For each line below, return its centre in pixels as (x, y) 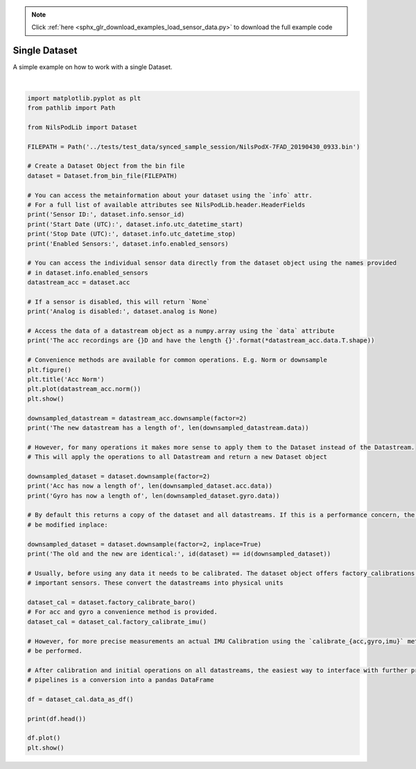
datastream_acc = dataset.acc (79, 283)
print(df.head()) (57, 718)
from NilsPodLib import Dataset (83, 127)
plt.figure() (50, 370)
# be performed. (55, 651)
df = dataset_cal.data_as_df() (81, 699)
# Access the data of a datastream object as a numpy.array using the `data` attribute (181, 331)
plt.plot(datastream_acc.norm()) (84, 389)
